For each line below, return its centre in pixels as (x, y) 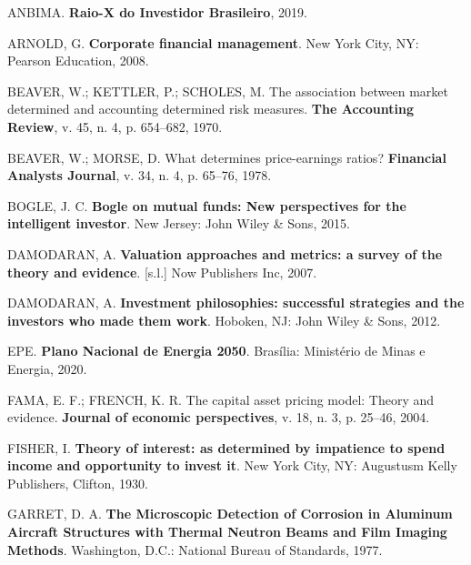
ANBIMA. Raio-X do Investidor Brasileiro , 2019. (157, 12)
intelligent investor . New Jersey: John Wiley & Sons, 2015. (179, 223)
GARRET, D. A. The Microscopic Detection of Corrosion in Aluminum (230, 514)
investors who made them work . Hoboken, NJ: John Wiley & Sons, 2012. (224, 320)
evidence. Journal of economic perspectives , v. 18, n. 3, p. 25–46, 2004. (219, 417)
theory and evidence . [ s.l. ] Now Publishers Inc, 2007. (162, 272)
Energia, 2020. (47, 368)
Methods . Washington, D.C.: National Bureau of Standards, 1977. (195, 549)
